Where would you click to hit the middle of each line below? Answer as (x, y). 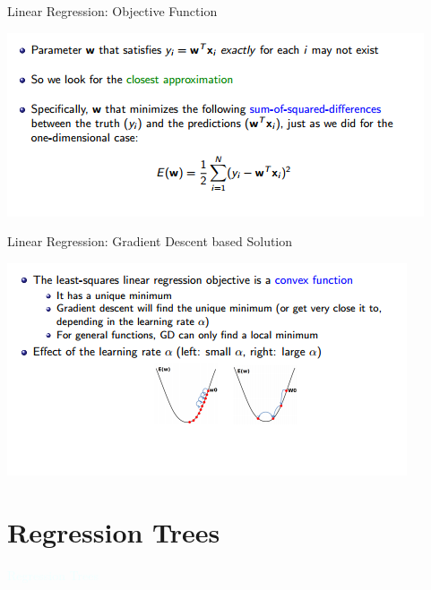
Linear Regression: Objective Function (112, 11)
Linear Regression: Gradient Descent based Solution (150, 241)
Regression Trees (114, 531)
